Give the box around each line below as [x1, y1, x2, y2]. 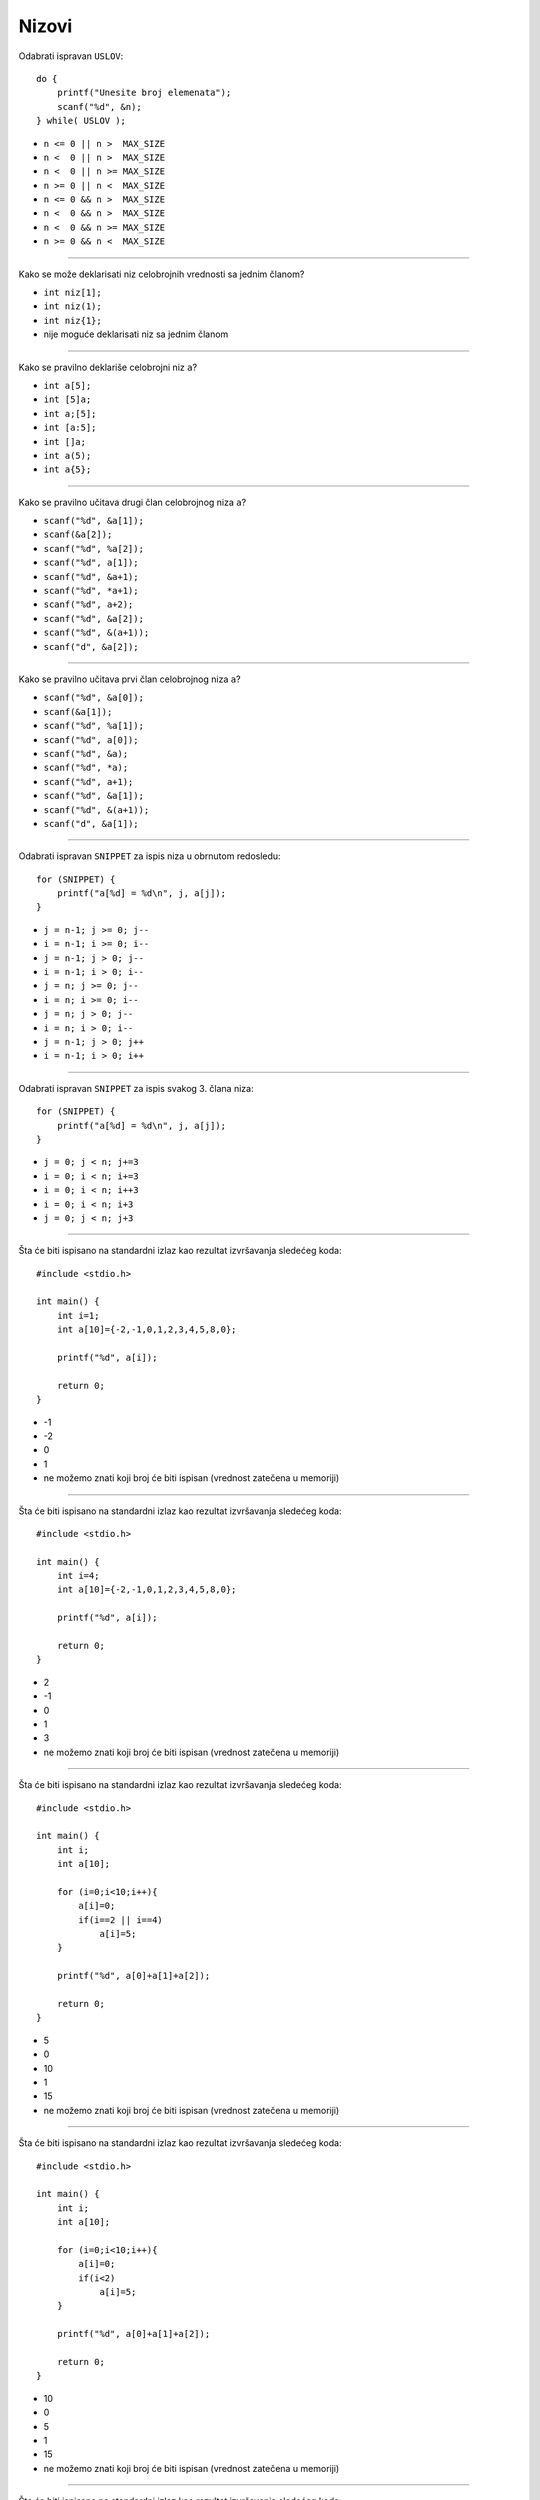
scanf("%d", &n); [56, 101, 142, 112]
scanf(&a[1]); [43, 706, 113, 717]
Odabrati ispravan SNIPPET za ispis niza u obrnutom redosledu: [18, 850, 281, 862]
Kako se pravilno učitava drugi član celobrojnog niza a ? [18, 496, 247, 508]
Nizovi [18, 15, 73, 37]
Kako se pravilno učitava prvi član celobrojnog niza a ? [18, 673, 241, 685]
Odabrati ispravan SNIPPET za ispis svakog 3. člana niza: [18, 1082, 254, 1094]
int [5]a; [43, 394, 92, 405]
